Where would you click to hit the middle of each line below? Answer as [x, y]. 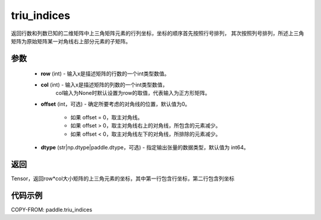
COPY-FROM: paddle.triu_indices [51, 209]
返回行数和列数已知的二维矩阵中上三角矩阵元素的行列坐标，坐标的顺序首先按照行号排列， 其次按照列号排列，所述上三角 [158, 33]
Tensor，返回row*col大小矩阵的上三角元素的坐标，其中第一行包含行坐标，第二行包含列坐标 [123, 178]
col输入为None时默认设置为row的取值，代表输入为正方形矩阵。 [133, 93]
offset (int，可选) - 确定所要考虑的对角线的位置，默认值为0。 [115, 104]
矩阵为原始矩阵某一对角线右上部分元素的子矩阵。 [71, 41]
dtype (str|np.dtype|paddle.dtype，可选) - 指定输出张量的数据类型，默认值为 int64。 [145, 148]
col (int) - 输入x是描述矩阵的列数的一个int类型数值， [104, 85]
